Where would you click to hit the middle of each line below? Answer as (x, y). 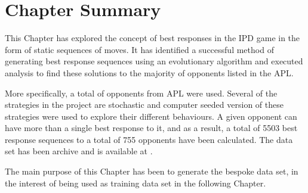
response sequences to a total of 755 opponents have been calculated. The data (149, 139)
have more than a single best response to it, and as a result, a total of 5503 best (151, 128)
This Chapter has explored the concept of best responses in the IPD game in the (153, 38)
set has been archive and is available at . (79, 151)
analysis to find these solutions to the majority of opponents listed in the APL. (149, 72)
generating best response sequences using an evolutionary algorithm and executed (154, 61)
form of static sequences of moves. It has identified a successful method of (139, 49)
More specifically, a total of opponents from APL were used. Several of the (141, 93)
